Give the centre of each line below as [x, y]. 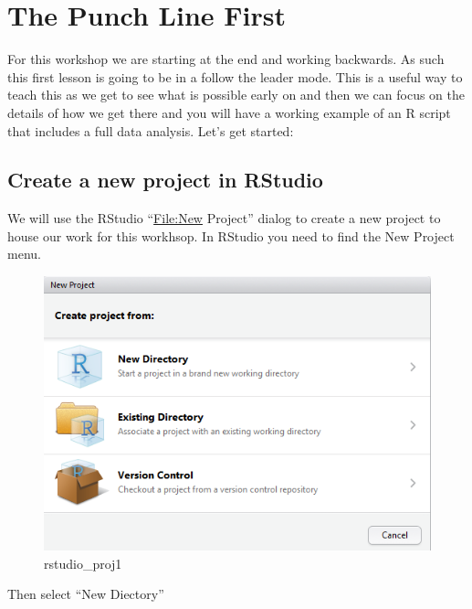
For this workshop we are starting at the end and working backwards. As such [226, 59]
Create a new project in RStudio [165, 180]
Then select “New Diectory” [86, 594]
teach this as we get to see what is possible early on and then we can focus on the [236, 95]
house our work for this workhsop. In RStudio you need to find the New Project [231, 235]
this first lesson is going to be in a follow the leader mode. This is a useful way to [235, 76]
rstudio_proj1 [83, 563]
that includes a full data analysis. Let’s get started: [151, 130]
